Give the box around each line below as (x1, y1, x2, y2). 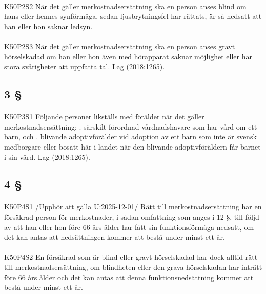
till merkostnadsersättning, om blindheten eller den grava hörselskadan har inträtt (4, 262, 262, 272)
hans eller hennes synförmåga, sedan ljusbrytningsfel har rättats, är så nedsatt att (4, 11, 262, 22)
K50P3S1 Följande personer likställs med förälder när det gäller (4, 111, 204, 122)
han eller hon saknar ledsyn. (4, 20, 93, 31)
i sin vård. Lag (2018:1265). (4, 151, 90, 162)
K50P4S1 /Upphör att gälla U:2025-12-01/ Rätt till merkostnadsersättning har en (4, 201, 262, 212)
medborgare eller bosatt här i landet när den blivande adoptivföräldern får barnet (4, 141, 261, 152)
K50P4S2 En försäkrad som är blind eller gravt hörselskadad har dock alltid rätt (4, 251, 258, 262)
